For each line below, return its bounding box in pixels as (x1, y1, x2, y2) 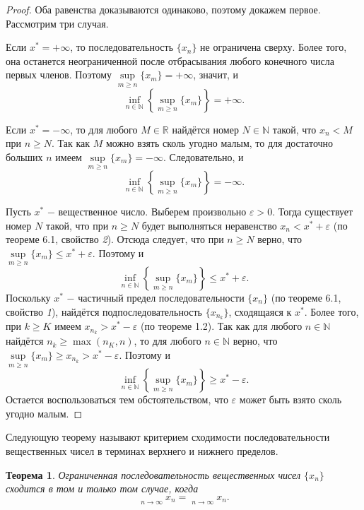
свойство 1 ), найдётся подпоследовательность (6, 304, 202, 319)
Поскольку (6, 290, 51, 304)
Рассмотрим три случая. (6, 16, 109, 30)
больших (6, 149, 43, 164)
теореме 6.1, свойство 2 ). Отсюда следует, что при (6, 232, 224, 247)
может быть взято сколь (239, 392, 342, 407)
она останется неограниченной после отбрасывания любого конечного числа (6, 53, 334, 68)
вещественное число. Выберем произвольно (58, 204, 247, 218)
